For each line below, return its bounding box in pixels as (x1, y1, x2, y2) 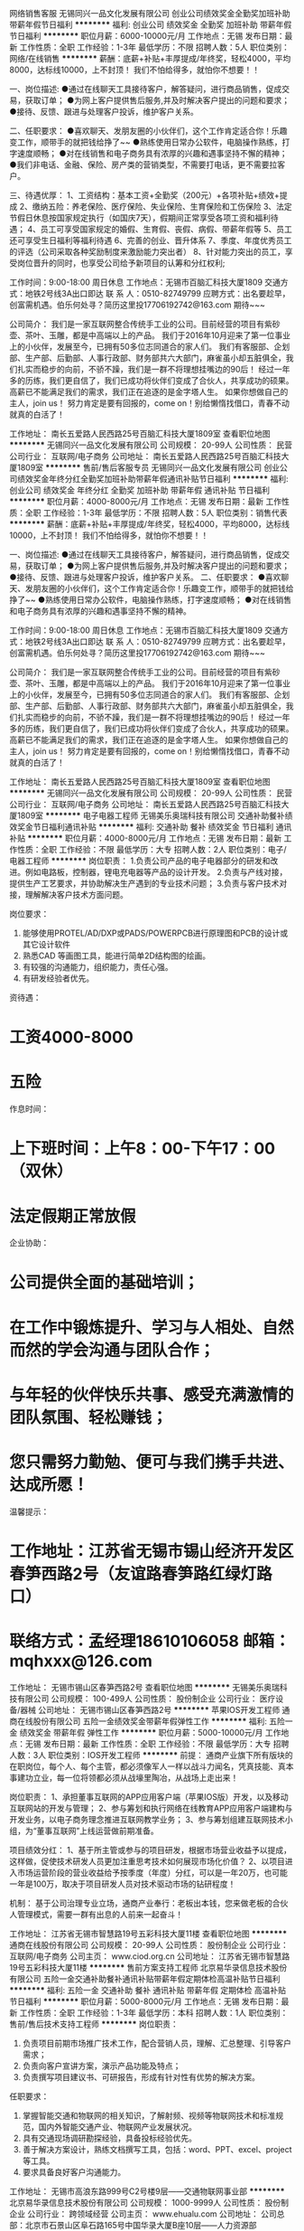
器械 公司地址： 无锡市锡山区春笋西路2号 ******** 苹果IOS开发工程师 (20, 1704, 281, 1715)
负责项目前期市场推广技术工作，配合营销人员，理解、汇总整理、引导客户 (22, 2038, 291, 2048)
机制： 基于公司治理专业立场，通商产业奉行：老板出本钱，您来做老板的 (9, 1897, 272, 1908)
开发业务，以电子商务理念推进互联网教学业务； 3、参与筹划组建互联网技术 (9, 1813, 286, 1824)
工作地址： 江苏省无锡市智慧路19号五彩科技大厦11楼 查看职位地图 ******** (9, 1928, 288, 1939)
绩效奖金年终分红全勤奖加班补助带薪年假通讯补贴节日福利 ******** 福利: (16, 474, 289, 484)
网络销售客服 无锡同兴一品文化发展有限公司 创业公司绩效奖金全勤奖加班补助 (9, 8, 290, 18)
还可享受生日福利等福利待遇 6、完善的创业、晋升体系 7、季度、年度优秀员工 (9, 235, 292, 246)
